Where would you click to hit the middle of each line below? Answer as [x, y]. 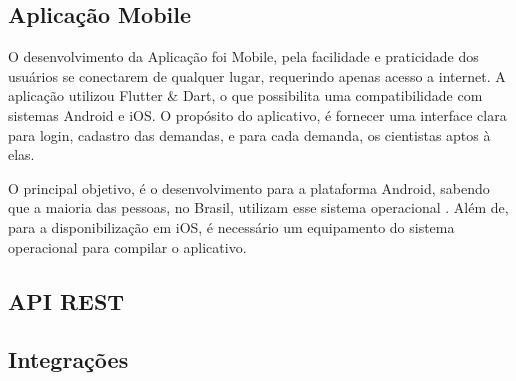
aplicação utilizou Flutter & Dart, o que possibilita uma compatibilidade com [245, 95]
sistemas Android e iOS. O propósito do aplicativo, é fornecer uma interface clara [257, 114]
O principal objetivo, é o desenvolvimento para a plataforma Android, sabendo [249, 187]
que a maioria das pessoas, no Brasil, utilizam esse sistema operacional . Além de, [258, 207]
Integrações [68, 359]
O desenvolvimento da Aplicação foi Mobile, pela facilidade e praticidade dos [243, 56]
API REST [66, 300]
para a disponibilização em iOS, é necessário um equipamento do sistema [231, 226]
